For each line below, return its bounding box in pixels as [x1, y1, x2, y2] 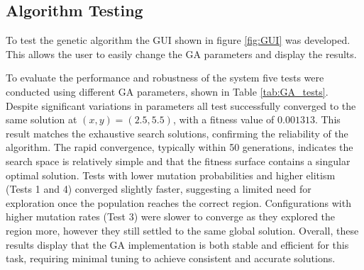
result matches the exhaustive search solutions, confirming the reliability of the [6, 125, 348, 140]
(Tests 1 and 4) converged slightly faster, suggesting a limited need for [6, 181, 311, 196]
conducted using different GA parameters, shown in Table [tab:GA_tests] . [6, 84, 329, 99]
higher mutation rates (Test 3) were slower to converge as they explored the [6, 209, 336, 224]
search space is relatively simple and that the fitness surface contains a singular [6, 153, 351, 168]
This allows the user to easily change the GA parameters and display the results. [6, 46, 357, 61]
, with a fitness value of [172, 112, 275, 127]
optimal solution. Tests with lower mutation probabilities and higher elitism [6, 167, 336, 182]
